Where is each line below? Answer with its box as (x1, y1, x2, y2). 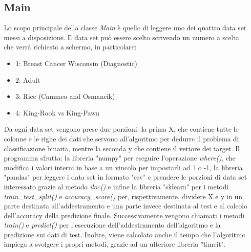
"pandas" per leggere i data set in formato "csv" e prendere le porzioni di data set (4, 172, 247, 182)
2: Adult (15, 74, 41, 85)
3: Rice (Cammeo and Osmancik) (15, 91, 115, 101)
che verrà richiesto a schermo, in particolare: (4, 42, 137, 52)
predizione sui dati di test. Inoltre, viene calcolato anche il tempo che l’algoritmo (4, 229, 246, 239)
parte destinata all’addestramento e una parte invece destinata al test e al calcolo (4, 201, 248, 211)
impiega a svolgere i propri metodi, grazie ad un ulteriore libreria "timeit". (4, 239, 226, 249)
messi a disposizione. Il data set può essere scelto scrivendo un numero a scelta (4, 32, 239, 42)
